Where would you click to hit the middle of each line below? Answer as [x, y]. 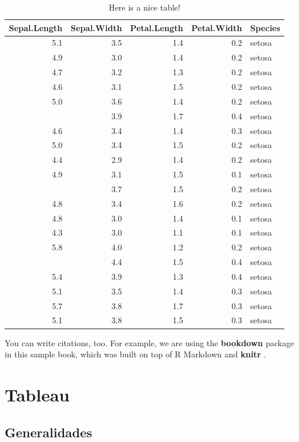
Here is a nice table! [145, 7]
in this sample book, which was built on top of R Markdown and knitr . [135, 354]
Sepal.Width [96, 27]
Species [266, 27]
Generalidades [48, 432]
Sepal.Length [36, 27]
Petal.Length [157, 27]
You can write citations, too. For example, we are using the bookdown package [149, 342]
